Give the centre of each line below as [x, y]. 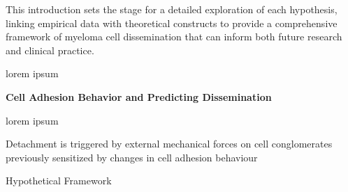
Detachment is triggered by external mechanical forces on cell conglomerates [169, 144]
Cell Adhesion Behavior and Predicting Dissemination [139, 96]
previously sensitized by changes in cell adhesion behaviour [132, 157]
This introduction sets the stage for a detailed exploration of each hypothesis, [172, 9]
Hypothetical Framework [59, 181]
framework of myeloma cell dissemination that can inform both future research [174, 37]
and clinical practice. [50, 50]
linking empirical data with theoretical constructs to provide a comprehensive [172, 23]
